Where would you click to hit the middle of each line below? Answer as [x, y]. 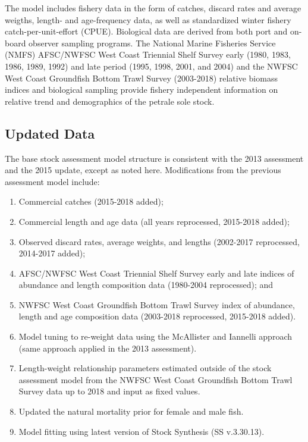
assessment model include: [52, 181]
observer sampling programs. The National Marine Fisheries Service [152, 43]
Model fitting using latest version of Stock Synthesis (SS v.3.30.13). [142, 431]
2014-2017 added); [52, 253]
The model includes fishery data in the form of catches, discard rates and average [153, 8]
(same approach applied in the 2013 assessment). [108, 348]
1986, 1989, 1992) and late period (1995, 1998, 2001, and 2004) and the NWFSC [151, 66]
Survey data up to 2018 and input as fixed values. [109, 391]
